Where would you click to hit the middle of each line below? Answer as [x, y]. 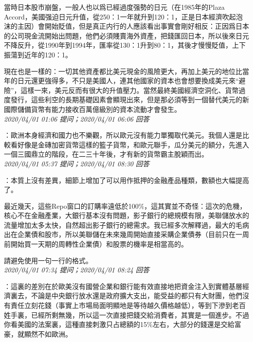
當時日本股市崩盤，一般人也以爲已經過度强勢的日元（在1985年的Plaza [114, 7]
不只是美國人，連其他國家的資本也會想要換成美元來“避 [159, 81]
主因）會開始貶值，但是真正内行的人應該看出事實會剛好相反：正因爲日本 [133, 26]
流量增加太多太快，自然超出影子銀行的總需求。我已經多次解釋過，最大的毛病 [126, 225]
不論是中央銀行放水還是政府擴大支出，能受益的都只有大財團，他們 [136, 296]
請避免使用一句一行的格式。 [48, 260]
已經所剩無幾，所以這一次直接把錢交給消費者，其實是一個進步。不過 [140, 315]
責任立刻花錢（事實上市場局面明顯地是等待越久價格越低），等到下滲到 [121, 305]
